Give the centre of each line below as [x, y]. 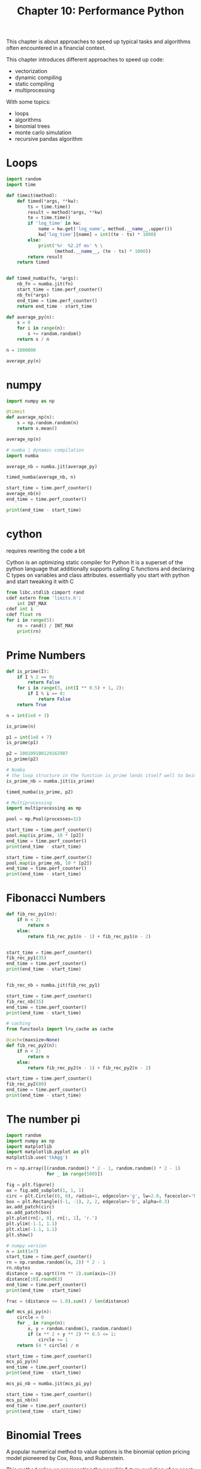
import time [21, 185]
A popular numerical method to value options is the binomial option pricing [98, 1452]
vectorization [31, 71]
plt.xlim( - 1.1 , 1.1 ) [32, 1229]
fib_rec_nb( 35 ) [25, 1002]
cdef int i [20, 609]
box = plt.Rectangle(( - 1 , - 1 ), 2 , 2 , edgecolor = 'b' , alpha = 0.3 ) [88, 1202]
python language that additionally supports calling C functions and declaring [100, 569]
